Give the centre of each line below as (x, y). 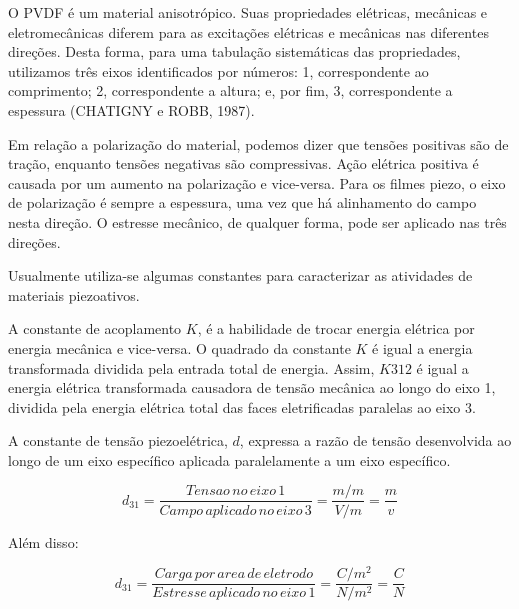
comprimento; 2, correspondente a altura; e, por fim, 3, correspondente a (230, 90)
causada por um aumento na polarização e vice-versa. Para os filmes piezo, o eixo (257, 182)
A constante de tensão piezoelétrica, (118, 440)
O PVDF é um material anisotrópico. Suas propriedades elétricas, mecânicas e (248, 12)
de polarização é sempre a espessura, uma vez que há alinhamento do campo (242, 202)
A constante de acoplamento (95, 328)
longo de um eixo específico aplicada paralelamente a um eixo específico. (229, 459)
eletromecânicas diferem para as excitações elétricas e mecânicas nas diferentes (248, 31)
